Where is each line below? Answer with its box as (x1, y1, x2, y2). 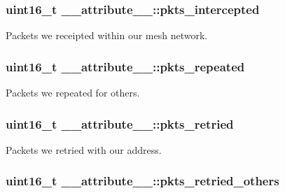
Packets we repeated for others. (6, 85, 140, 100)
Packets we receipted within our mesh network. (6, 28, 208, 43)
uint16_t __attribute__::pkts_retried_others (6, 172, 279, 190)
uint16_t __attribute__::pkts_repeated (6, 57, 245, 75)
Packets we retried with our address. (6, 142, 162, 157)
